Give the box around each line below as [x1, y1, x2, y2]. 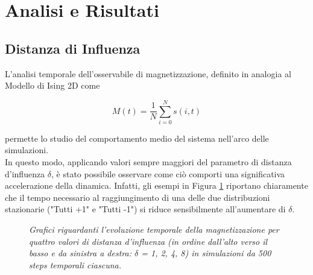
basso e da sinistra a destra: [29, 247, 131, 259]
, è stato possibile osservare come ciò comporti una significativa [51, 167, 285, 180]
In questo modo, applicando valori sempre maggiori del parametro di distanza [5, 156, 292, 168]
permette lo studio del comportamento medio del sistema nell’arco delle [5, 131, 269, 144]
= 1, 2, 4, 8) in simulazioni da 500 [141, 247, 271, 259]
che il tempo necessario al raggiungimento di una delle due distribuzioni [5, 191, 270, 203]
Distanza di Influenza [5, 39, 141, 57]
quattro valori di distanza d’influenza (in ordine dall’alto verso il [29, 235, 268, 247]
